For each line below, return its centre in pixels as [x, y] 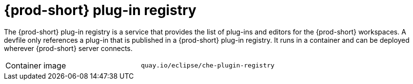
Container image [36, 65]
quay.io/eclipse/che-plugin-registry [207, 66]
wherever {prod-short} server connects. [68, 48]
